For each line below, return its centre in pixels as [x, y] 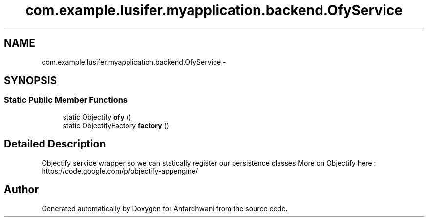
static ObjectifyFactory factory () [116, 125]
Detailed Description [55, 144]
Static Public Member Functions [66, 100]
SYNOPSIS [31, 81]
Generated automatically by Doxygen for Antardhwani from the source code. [165, 208]
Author [21, 190]
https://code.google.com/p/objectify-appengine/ [120, 171]
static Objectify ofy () [97, 117]
